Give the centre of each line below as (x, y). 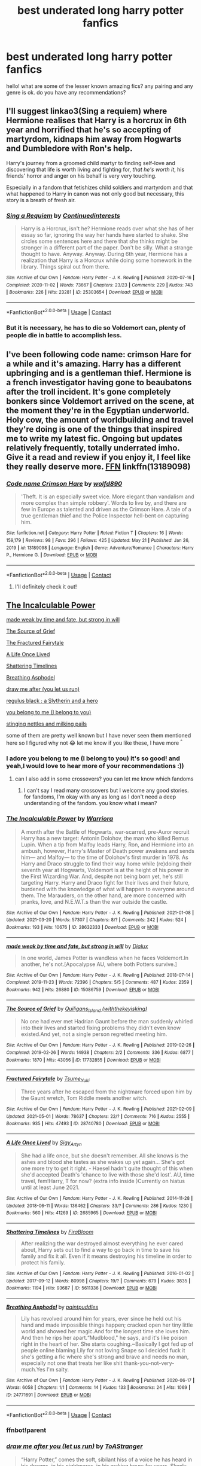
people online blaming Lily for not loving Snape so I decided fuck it (103, 1350)
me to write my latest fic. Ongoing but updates (94, 438)
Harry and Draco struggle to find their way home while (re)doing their (106, 863)
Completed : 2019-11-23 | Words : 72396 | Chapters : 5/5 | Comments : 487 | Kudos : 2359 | (99, 982)
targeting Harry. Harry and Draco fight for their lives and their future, (105, 882)
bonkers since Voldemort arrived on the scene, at (100, 401)
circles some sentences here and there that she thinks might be (99, 241)
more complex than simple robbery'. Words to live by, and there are (103, 503)
